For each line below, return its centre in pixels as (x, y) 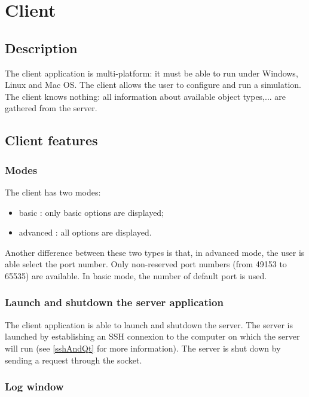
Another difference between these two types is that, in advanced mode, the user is (155, 252)
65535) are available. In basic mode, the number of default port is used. (136, 275)
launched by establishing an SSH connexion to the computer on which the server (152, 336)
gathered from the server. (51, 108)
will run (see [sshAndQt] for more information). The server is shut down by (143, 348)
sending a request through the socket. (74, 360)
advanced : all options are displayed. (85, 232)
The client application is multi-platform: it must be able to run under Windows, (152, 73)
